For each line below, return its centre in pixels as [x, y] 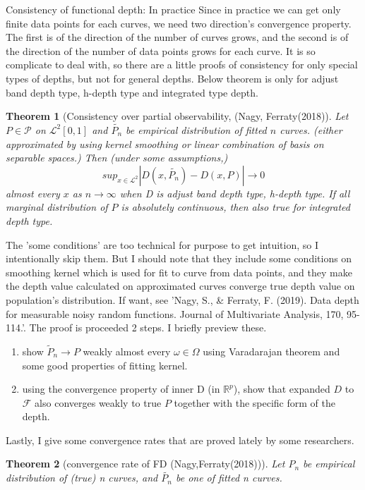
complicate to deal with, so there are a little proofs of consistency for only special [182, 65]
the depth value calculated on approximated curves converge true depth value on [180, 286]
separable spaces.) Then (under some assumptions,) [117, 158]
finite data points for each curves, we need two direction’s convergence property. [179, 23]
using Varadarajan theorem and [271, 351]
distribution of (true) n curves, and [82, 478]
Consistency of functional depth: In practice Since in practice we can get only [173, 9]
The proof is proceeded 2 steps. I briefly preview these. [148, 327]
